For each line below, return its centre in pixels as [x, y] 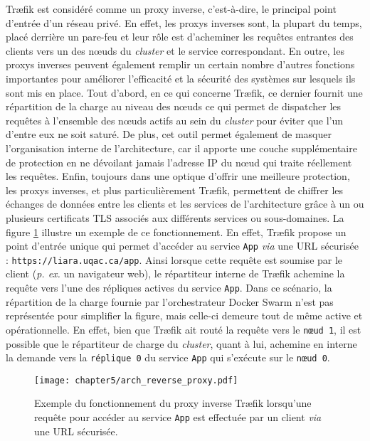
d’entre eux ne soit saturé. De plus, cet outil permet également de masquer [169, 134]
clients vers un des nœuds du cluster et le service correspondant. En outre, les [175, 50]
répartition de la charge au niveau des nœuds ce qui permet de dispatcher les [174, 106]
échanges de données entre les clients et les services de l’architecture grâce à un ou [185, 204]
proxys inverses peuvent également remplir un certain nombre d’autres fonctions [180, 64]
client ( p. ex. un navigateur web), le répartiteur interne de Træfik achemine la [175, 273]
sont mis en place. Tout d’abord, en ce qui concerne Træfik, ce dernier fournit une [184, 92]
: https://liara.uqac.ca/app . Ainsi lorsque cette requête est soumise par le [174, 259]
